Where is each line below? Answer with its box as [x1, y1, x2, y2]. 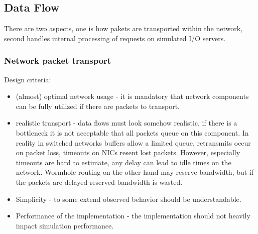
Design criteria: [4, 74, 51, 84]
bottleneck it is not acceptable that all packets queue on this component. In [16, 127, 249, 138]
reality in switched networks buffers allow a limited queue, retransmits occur [16, 137, 251, 148]
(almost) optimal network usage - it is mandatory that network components [16, 91, 249, 101]
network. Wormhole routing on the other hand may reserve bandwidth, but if [16, 167, 254, 177]
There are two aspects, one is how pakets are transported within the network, [4, 23, 243, 34]
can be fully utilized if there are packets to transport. [16, 100, 180, 111]
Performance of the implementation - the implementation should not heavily [16, 210, 250, 221]
